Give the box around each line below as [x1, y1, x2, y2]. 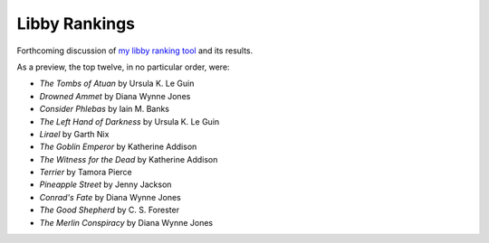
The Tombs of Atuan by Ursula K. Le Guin [39, 78, 195, 89]
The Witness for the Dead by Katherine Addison [39, 154, 218, 164]
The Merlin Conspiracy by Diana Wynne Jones [39, 217, 214, 228]
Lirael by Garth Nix [39, 128, 110, 139]
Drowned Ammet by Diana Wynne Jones [39, 90, 191, 101]
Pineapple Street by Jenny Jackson [39, 179, 172, 190]
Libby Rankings [16, 14, 136, 33]
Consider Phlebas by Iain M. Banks [39, 104, 170, 115]
